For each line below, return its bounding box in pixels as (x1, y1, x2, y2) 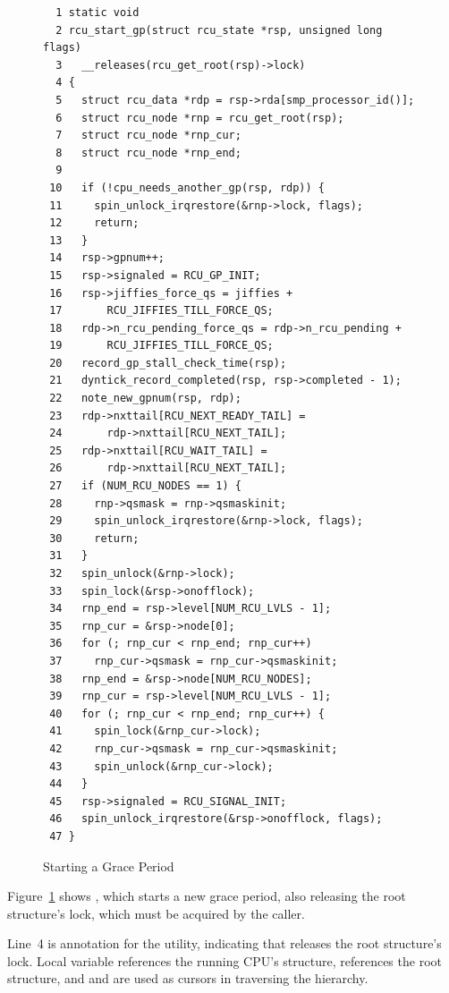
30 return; (49, 531, 140, 545)
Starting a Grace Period (43, 856, 174, 875)
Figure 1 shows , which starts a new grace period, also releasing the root (7, 887, 406, 905)
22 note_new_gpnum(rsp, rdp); (49, 392, 241, 405)
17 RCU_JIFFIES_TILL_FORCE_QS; (49, 304, 274, 318)
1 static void (55, 6, 140, 19)
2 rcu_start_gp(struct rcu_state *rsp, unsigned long (55, 23, 383, 37)
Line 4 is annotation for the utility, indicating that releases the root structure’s (7, 934, 442, 953)
